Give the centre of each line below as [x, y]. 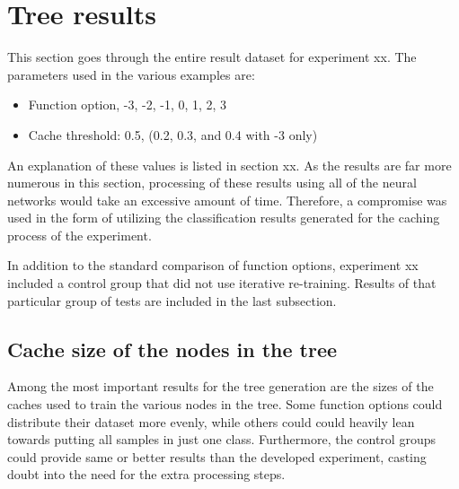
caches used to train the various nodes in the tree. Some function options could [225, 404]
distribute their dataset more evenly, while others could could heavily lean [211, 421]
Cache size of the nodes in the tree [172, 349]
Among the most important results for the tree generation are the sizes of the [221, 386]
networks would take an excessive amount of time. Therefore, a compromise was [227, 200]
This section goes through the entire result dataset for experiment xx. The [212, 57]
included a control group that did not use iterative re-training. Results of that [222, 283]
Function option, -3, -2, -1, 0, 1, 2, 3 [128, 105]
